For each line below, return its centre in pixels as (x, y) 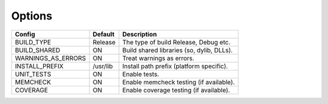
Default (104, 34)
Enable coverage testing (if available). (176, 90)
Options (32, 16)
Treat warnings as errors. (158, 58)
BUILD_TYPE (33, 42)
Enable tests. (141, 74)
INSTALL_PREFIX (39, 66)
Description (140, 34)
